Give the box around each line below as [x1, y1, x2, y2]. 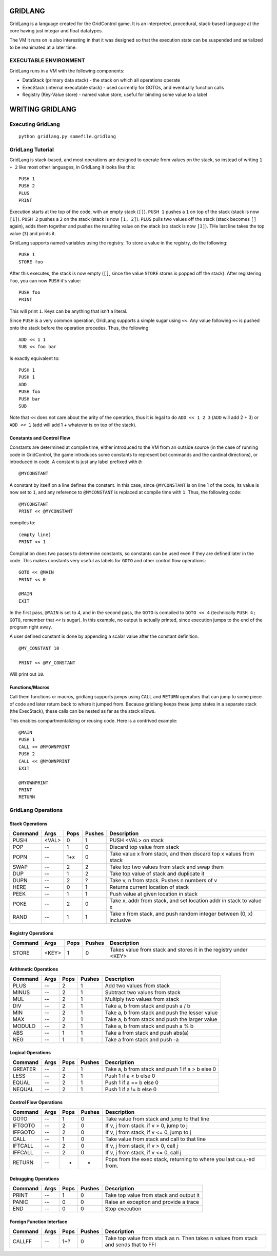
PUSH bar [18, 396, 41, 402]
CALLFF [12, 1238, 32, 1245]
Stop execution [105, 1205, 142, 1212]
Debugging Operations [9, 1176, 60, 1182]
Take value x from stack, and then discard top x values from [109, 850, 254, 858]
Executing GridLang [9, 121, 60, 128]
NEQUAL [12, 1086, 34, 1093]
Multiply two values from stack [105, 996, 180, 1003]
